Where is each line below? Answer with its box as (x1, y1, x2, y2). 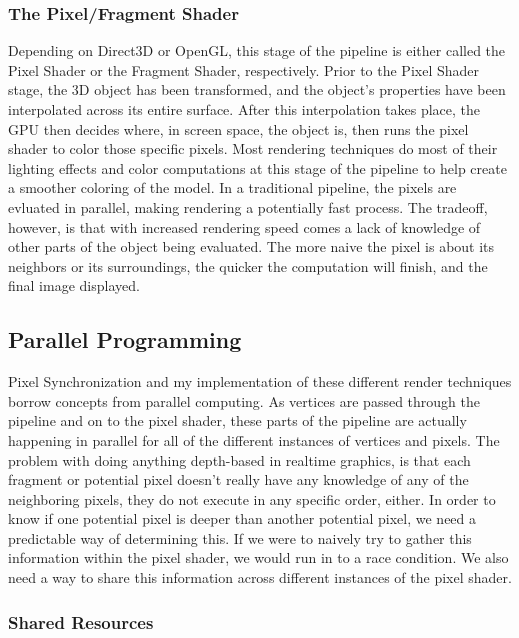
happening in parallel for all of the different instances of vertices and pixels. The (8, 429, 500, 450)
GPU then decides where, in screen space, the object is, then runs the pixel (8, 118, 469, 139)
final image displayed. (8, 275, 140, 296)
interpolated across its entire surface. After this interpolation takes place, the (8, 99, 481, 119)
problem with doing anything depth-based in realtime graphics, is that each (8, 449, 471, 470)
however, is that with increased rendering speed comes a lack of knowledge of (8, 216, 481, 237)
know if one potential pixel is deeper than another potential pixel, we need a (8, 508, 477, 529)
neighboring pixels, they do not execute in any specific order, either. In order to (8, 488, 496, 509)
